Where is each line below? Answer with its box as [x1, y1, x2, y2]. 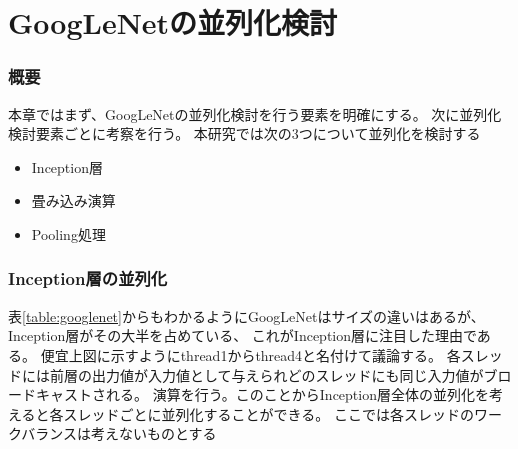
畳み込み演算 [31, 190, 116, 211]
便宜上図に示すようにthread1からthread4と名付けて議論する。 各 [40, 344, 461, 365]
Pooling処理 [31, 223, 106, 244]
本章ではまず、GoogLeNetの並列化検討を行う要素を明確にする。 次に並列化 [8, 103, 502, 124]
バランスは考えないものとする [21, 423, 217, 444]
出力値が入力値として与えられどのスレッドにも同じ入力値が [91, 364, 484, 385]
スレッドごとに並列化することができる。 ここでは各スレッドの [63, 403, 474, 424]
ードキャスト [8, 384, 92, 405]
